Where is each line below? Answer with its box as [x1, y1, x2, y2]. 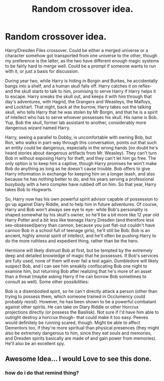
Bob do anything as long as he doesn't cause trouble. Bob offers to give [5, 166, 151, 172]
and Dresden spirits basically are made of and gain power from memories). [5, 335, 157, 341]
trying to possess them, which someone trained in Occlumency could [5, 293, 145, 299]
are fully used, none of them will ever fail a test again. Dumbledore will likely [5, 258, 159, 264]
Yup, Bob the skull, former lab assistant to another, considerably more [5, 119, 146, 125]
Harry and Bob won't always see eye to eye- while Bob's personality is [5, 206, 148, 212]
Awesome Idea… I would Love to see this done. [5, 355, 152, 363]
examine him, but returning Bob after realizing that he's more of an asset [5, 268, 152, 274]
